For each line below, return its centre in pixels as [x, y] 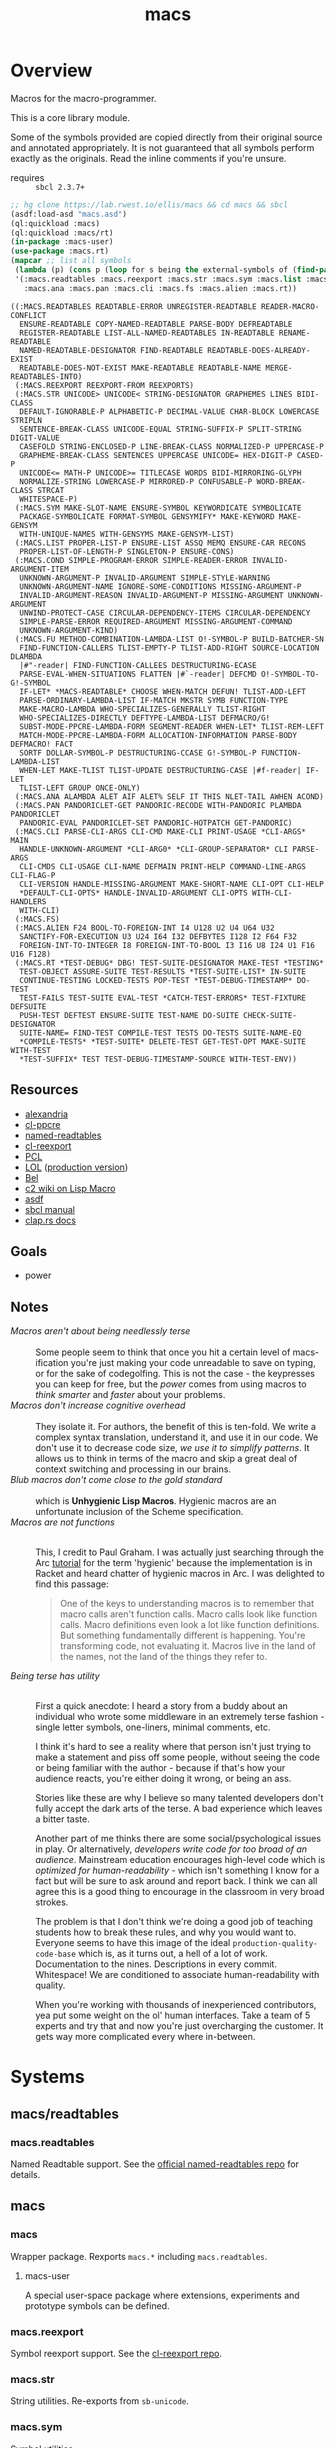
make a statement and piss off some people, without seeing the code [177, 1757]
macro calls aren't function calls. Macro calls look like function [188, 1614]
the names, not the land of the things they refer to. [163, 1657]
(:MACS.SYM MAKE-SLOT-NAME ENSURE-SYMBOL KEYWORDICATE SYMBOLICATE [158, 508]
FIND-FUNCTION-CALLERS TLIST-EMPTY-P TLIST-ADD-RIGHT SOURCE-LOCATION [169, 648]
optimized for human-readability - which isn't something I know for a [177, 1870]
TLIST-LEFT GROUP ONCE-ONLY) [80, 788]
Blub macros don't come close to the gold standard [116, 1480]
